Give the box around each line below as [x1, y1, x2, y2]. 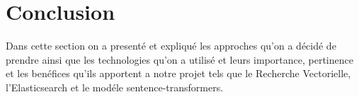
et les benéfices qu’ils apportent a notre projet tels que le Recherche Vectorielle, [6, 66, 351, 81]
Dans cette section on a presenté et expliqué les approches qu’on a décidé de [6, 38, 336, 53]
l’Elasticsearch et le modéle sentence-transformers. [6, 79, 224, 94]
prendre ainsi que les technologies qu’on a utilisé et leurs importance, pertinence [6, 52, 353, 67]
